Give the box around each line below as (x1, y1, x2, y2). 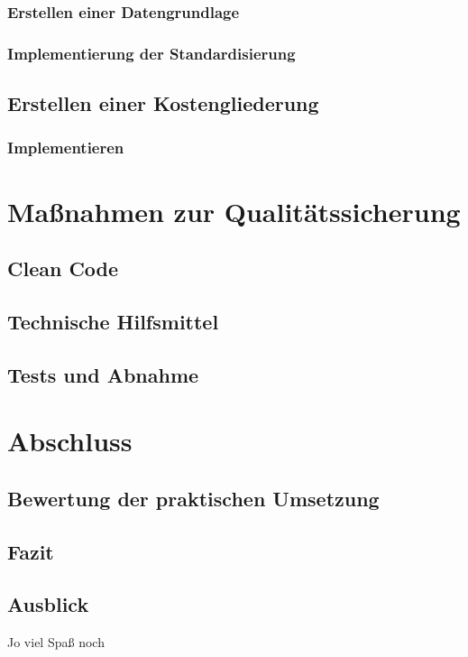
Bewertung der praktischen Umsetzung (7, 484, 380, 512)
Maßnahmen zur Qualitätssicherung (7, 192, 461, 229)
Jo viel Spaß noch (7, 633, 105, 652)
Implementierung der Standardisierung (7, 42, 296, 64)
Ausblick (7, 590, 89, 618)
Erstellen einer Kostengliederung (7, 89, 319, 117)
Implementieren (7, 136, 124, 159)
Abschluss (7, 422, 133, 459)
